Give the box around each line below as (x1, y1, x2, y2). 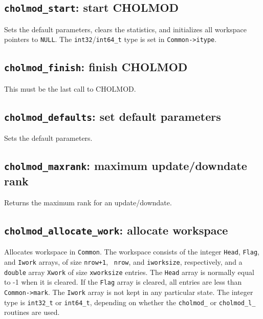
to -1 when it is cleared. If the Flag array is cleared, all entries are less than (4, 277, 242, 287)
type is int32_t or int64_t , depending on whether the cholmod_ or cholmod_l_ (4, 296, 256, 307)
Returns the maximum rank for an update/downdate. (4, 197, 172, 207)
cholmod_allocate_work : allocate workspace (4, 222, 228, 238)
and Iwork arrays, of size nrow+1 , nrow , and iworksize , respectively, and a (4, 256, 243, 267)
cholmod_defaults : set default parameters (4, 108, 221, 124)
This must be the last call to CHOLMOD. (4, 83, 136, 94)
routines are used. (4, 307, 60, 317)
